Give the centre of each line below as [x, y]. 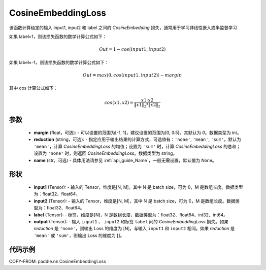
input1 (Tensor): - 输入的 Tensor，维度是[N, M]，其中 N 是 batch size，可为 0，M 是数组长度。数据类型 [138, 187]
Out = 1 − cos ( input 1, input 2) [132, 50]
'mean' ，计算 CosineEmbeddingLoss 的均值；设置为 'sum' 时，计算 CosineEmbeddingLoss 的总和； [137, 146]
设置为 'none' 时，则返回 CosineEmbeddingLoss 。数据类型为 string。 [105, 153]
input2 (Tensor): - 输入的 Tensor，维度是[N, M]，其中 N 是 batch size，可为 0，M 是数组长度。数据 [135, 201]
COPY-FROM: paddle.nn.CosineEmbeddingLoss [58, 261]
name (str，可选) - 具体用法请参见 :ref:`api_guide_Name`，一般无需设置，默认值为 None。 [125, 160]
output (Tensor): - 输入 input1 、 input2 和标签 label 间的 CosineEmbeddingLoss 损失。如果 [131, 221]
